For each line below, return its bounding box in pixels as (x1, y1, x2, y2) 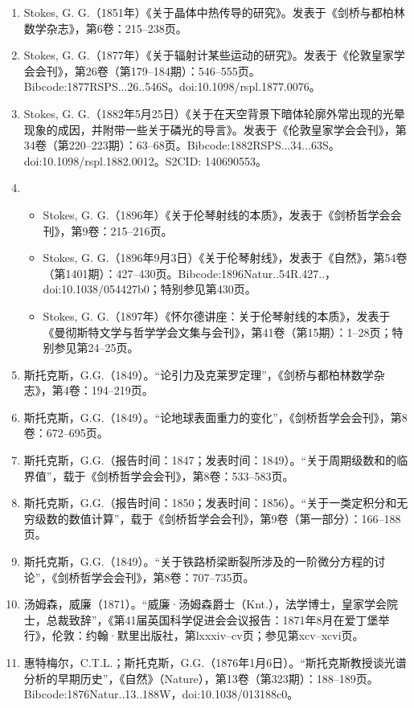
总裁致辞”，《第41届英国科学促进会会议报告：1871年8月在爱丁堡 (46, 611, 379, 628)
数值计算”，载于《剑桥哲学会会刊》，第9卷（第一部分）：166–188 (68, 510, 401, 526)
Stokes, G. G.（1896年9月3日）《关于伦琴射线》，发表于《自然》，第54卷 (43, 249, 408, 266)
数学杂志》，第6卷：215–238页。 (23, 19, 187, 36)
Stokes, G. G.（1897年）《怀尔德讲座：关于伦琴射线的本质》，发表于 (43, 307, 391, 324)
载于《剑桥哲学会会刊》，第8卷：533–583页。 (63, 467, 294, 484)
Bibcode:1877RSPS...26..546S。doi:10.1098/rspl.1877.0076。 (23, 78, 321, 95)
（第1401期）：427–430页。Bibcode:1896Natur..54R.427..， (43, 264, 337, 281)
